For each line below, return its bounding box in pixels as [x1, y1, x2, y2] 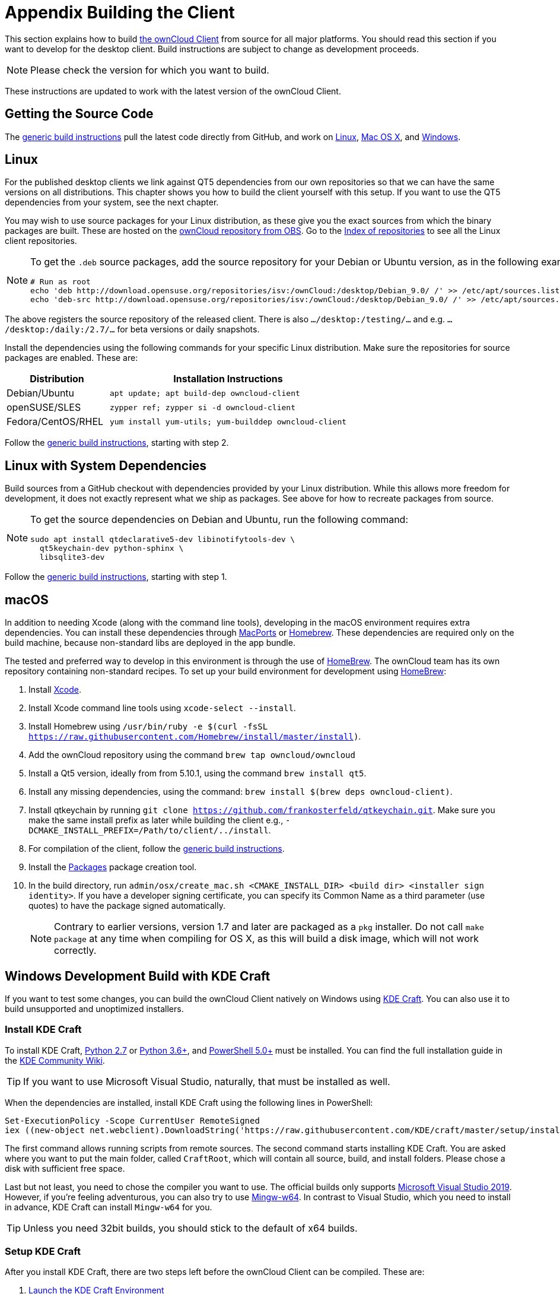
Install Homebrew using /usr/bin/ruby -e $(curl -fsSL [28, 721, 268, 732]
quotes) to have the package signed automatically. [28, 900, 225, 911]
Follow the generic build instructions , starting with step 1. [5, 572, 227, 582]
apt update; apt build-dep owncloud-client [109, 388, 300, 398]
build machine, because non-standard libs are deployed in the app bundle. [5, 638, 295, 648]
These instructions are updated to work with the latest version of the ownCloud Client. [5, 85, 341, 96]
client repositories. [5, 236, 77, 246]
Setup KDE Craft [5, 1245, 81, 1258]
